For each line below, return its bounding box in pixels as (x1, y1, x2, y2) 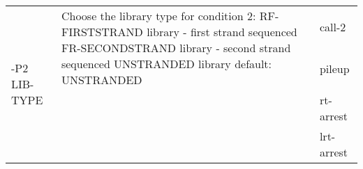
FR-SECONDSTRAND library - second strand (61, 40, 291, 56)
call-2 (319, 18, 346, 35)
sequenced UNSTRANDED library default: (61, 56, 272, 72)
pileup (319, 61, 350, 77)
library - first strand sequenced (147, 24, 297, 40)
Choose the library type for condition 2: (61, 8, 256, 24)
